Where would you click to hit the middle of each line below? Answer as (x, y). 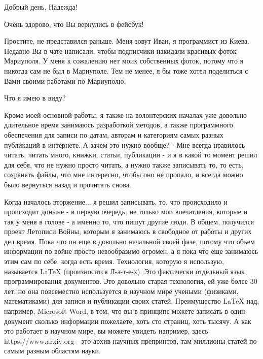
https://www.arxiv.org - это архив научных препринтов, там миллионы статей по (130, 340)
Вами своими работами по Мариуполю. (65, 80)
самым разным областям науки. (52, 351)
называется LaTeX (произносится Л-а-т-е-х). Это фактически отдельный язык (124, 271)
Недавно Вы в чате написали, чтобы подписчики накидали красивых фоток (120, 51)
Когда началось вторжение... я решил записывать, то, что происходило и (116, 201)
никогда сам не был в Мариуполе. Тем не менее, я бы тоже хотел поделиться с (126, 70)
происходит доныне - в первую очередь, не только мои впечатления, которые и (126, 211)
